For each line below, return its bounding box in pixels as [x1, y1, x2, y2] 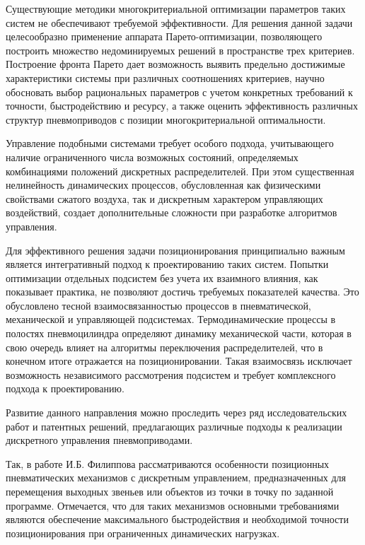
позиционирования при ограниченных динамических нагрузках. [6, 525, 280, 540]
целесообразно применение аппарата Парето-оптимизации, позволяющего [6, 29, 323, 44]
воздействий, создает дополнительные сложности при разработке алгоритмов [6, 205, 337, 220]
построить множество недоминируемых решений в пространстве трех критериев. [6, 42, 355, 57]
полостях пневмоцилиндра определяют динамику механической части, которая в [6, 326, 352, 341]
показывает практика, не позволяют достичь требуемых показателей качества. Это [6, 284, 359, 299]
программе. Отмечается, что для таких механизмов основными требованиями [6, 498, 340, 512]
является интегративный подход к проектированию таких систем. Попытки [6, 257, 329, 271]
